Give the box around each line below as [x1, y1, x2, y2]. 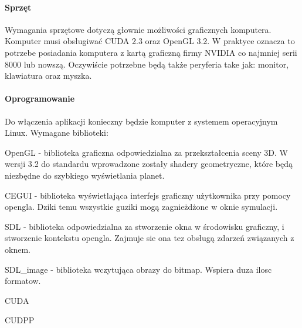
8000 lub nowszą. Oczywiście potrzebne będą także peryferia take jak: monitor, [5, 58, 289, 70]
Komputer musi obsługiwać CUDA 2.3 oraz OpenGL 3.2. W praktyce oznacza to [5, 35, 295, 47]
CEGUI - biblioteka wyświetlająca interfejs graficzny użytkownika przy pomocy [5, 189, 291, 201]
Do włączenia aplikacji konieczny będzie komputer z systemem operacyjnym [5, 115, 278, 127]
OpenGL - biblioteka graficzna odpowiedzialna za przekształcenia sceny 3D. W [5, 146, 288, 158]
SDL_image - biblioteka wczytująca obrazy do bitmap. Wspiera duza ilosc [5, 263, 272, 275]
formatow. [5, 275, 41, 287]
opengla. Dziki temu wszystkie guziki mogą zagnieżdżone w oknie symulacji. [5, 200, 278, 213]
